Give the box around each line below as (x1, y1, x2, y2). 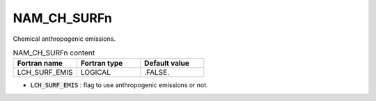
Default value (143, 59, 189, 68)
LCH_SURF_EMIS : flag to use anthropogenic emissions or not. (30, 81, 208, 89)
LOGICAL (80, 68, 111, 77)
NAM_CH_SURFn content (13, 48, 95, 58)
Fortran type (80, 59, 123, 68)
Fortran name (17, 59, 63, 68)
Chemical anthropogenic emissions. (13, 35, 116, 43)
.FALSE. (143, 68, 170, 77)
